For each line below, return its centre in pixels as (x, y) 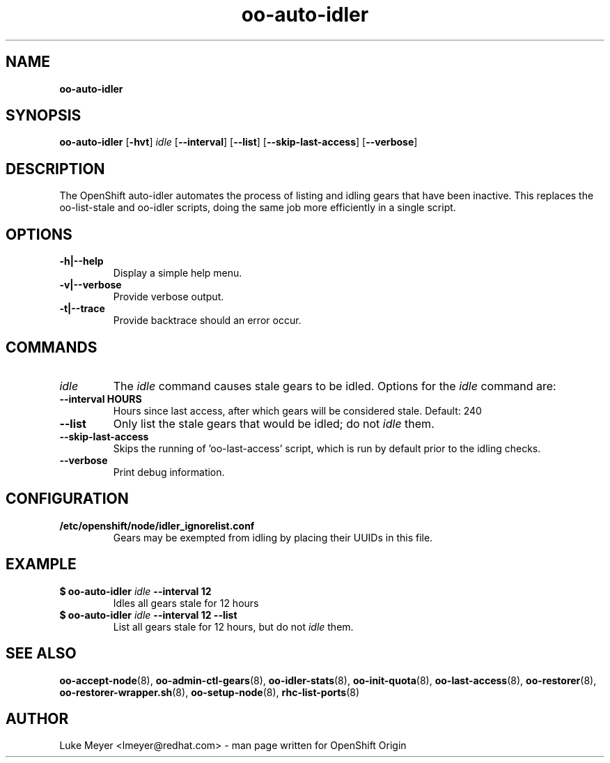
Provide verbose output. (169, 297)
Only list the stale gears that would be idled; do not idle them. (274, 423)
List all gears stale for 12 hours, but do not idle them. (233, 626)
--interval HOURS (101, 399)
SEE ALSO (41, 654)
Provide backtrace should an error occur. (207, 321)
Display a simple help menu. (178, 273)
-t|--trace (82, 309)
